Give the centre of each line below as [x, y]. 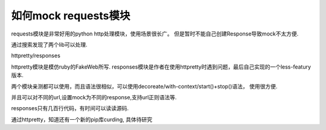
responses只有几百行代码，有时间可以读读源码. [70, 108]
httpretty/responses [36, 56]
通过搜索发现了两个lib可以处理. [49, 45]
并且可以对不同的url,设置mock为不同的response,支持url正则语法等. [94, 97]
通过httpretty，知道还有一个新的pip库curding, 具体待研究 [82, 119]
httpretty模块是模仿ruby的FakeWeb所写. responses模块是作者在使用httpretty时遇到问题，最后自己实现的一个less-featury [161, 67]
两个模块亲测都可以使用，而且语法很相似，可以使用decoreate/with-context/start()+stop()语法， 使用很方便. [144, 86]
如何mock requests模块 [71, 16]
